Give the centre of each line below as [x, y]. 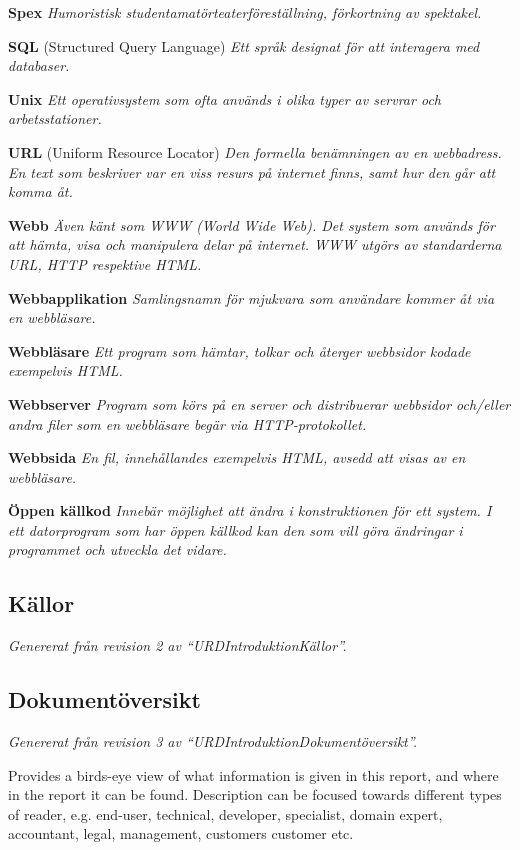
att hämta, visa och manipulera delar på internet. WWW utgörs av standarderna [255, 244]
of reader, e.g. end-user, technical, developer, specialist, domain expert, [225, 813]
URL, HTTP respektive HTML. [105, 263]
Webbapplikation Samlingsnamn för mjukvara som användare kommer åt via [251, 297]
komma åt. [40, 191]
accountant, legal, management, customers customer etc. [181, 833]
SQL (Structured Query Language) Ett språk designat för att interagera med [244, 45]
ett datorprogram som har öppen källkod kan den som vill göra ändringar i [235, 529]
